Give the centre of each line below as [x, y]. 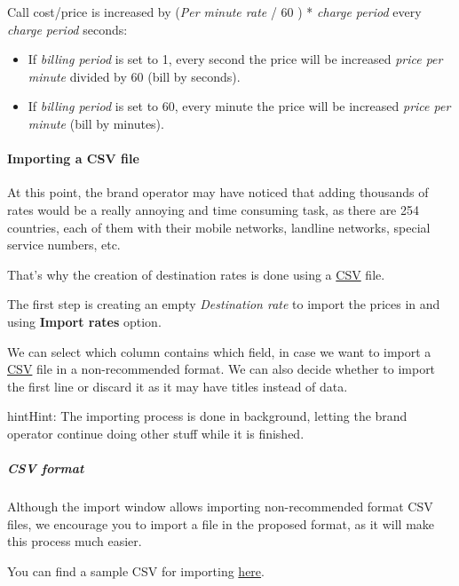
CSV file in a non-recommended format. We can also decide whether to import [222, 369]
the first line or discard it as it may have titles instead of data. [178, 386]
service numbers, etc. [64, 245]
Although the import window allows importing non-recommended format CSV [220, 507]
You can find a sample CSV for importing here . [136, 570]
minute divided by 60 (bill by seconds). [134, 76]
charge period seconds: [67, 29]
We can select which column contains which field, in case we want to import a [219, 351]
